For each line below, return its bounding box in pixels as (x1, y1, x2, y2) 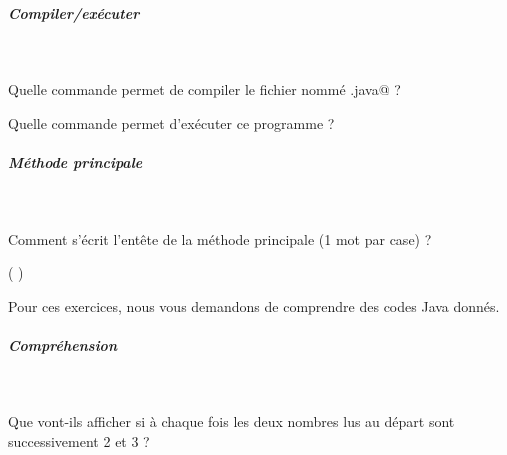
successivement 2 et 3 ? (8, 431, 150, 452)
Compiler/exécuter (8, 2, 140, 23)
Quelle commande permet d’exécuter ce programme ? (8, 112, 335, 133)
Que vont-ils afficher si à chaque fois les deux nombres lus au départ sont (8, 411, 455, 432)
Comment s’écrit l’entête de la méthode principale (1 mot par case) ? (8, 228, 432, 249)
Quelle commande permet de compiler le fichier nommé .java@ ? (8, 79, 401, 100)
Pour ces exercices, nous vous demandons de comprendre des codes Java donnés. (8, 295, 500, 316)
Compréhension (8, 334, 117, 355)
